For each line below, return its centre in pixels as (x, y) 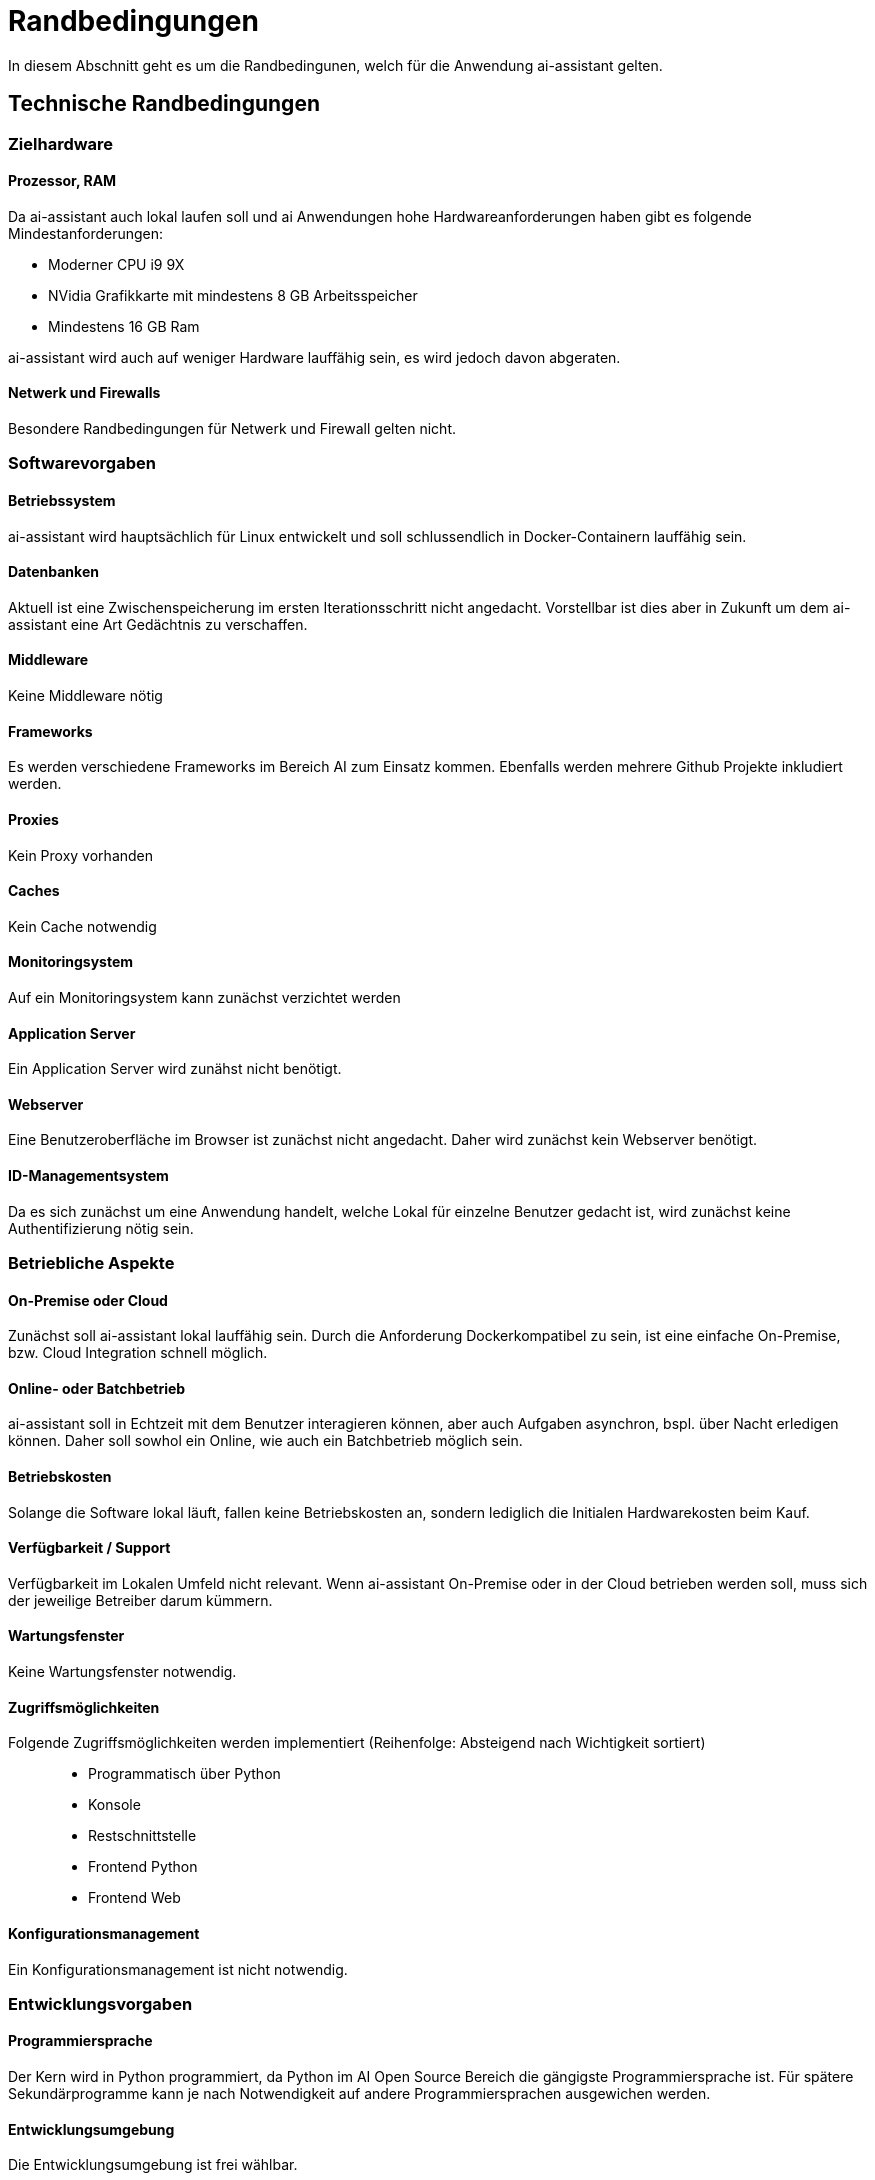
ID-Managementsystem (88, 1175)
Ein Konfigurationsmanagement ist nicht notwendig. (178, 1969)
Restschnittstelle (142, 1836)
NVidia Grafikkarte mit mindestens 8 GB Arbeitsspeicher (233, 295)
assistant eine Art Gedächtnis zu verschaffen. (158, 624)
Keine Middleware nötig (85, 696)
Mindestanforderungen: (86, 233)
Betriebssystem (62, 501)
